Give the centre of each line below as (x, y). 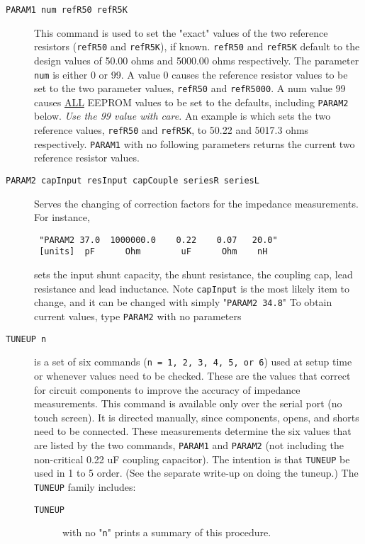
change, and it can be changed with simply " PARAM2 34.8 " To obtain (183, 302)
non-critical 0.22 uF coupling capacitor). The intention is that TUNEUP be (192, 459)
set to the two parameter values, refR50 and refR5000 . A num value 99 (190, 88)
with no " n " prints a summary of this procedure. (167, 532)
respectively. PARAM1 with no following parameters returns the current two (195, 143)
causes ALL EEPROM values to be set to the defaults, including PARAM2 (191, 102)
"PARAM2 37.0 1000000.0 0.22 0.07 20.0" (158, 240)
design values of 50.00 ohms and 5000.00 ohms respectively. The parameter (197, 60)
